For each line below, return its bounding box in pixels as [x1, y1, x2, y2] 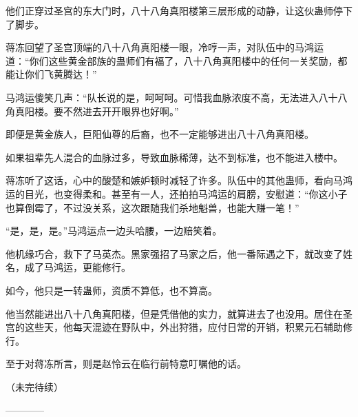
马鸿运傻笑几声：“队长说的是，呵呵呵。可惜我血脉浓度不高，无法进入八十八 [6, 90, 348, 104]
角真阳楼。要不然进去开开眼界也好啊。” [6, 103, 179, 118]
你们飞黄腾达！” [24, 67, 97, 81]
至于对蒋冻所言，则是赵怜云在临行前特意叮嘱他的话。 [6, 356, 246, 371]
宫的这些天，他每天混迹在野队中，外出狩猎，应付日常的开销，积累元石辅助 [6, 320, 343, 334]
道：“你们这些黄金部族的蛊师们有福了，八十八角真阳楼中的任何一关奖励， [6, 53, 338, 68]
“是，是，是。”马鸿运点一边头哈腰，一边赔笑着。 [6, 223, 222, 238]
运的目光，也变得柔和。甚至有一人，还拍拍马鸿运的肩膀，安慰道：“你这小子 [6, 186, 348, 201]
